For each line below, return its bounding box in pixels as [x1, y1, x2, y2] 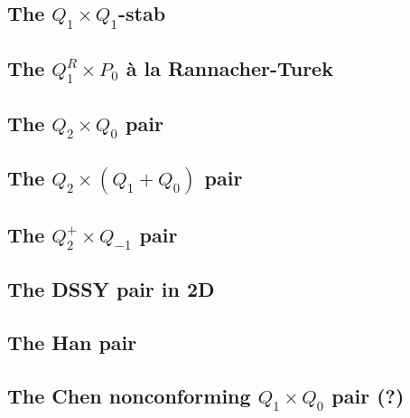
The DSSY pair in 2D [7, 275, 215, 303]
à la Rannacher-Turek [126, 53, 333, 81]
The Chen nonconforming [7, 381, 251, 409]
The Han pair [7, 328, 137, 356]
